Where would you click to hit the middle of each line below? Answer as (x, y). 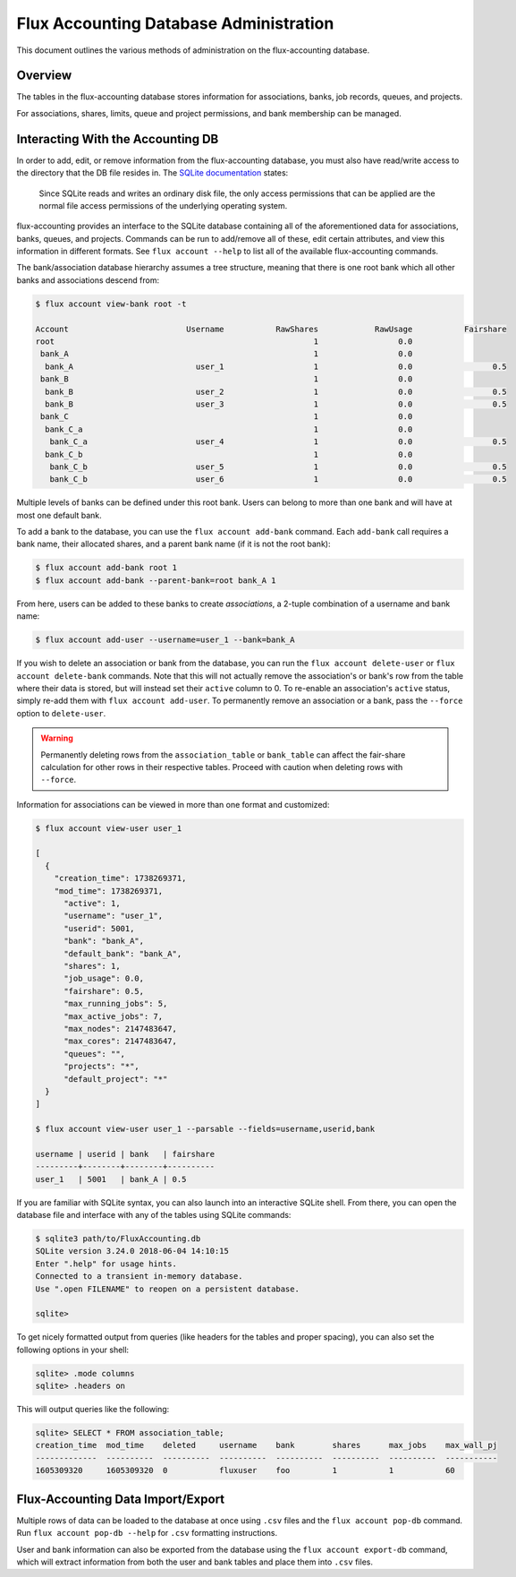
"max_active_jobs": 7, (114, 1016)
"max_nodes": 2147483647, (121, 1028)
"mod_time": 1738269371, (109, 891)
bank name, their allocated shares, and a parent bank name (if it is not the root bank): (173, 544)
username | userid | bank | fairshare (125, 1154)
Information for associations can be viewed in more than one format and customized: (173, 804)
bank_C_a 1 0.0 (229, 429)
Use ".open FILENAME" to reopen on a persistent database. (167, 1289)
